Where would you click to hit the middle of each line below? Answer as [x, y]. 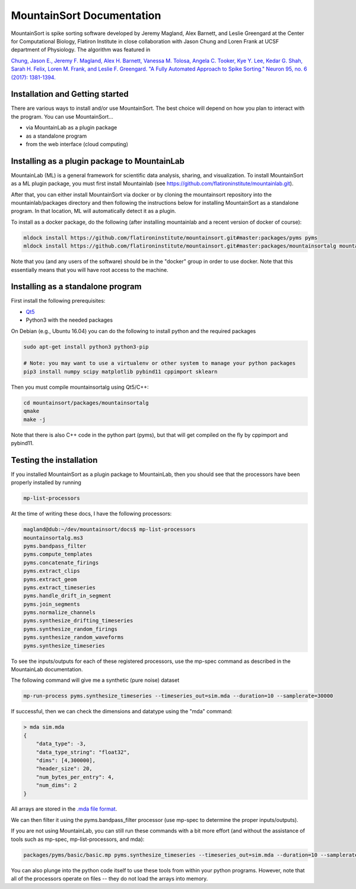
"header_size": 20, [64, 769]
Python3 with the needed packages [69, 320]
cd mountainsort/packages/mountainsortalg [86, 403]
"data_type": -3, [61, 744]
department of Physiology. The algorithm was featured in [81, 50]
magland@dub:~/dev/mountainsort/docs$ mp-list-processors [109, 529]
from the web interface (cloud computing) [77, 144]
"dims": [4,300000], [66, 760]
